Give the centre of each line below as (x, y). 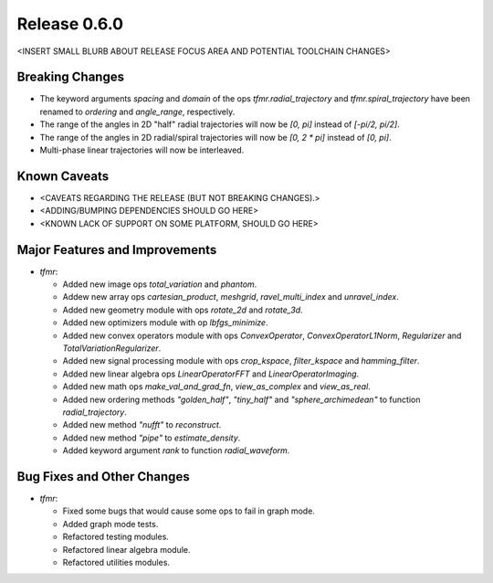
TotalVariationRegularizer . (112, 348)
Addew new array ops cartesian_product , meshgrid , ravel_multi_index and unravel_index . (231, 297)
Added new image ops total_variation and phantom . (160, 284)
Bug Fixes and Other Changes (104, 477)
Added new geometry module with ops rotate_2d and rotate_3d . (183, 310)
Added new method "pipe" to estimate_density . (152, 438)
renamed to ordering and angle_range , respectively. (137, 111)
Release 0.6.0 (70, 24)
